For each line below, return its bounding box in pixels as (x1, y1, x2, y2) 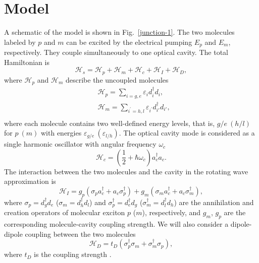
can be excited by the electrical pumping (66, 36, 192, 47)
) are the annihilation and (174, 196, 254, 207)
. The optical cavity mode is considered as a (119, 127, 255, 138)
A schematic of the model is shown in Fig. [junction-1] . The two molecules (4, 27, 235, 37)
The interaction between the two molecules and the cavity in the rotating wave (4, 166, 248, 176)
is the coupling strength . (34, 249, 112, 259)
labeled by (4, 36, 36, 47)
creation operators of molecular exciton (4, 207, 125, 218)
